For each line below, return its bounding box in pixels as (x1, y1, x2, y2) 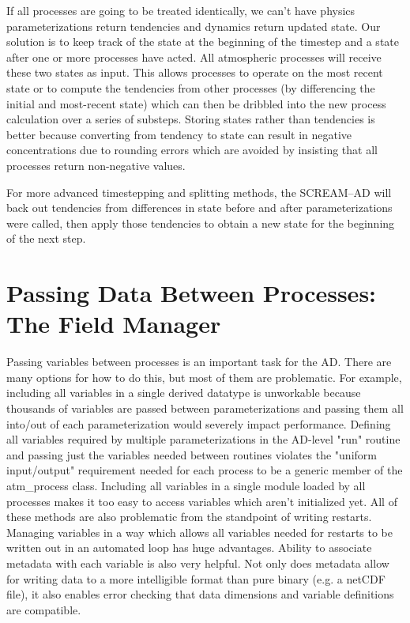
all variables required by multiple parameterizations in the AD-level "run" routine (6, 431, 401, 447)
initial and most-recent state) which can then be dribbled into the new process (6, 95, 386, 111)
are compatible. (6, 601, 81, 617)
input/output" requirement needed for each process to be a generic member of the (6, 462, 403, 478)
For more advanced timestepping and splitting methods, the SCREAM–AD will (6, 183, 392, 200)
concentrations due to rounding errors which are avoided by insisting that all (6, 142, 378, 158)
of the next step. (6, 230, 86, 247)
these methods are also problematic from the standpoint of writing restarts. (6, 508, 372, 525)
